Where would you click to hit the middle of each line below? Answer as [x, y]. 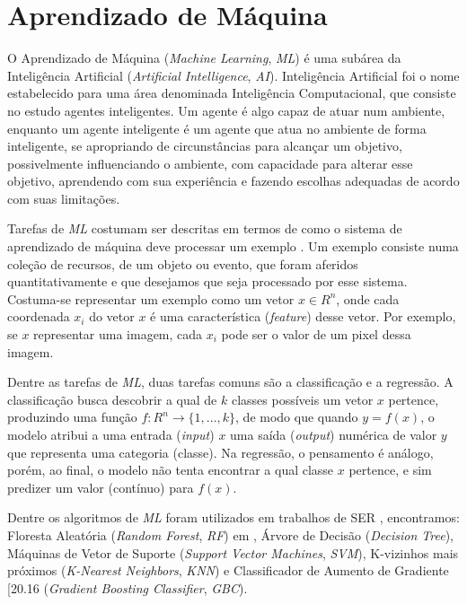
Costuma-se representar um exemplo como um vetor [151, 298]
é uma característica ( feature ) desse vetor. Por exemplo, [303, 316]
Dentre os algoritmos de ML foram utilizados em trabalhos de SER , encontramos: [233, 517]
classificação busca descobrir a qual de [112, 399]
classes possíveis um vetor [302, 399]
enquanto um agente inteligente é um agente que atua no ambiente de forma [217, 128]
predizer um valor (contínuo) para [101, 487]
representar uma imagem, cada [118, 334]
